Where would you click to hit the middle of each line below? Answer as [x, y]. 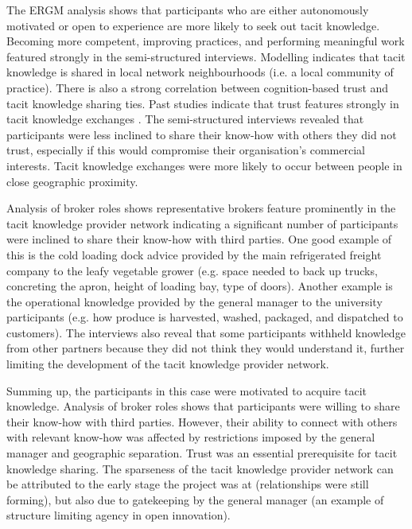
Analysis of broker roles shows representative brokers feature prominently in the [201, 208]
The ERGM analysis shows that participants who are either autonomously [188, 10]
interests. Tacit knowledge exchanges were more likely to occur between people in [204, 165]
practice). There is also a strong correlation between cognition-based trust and [198, 87]
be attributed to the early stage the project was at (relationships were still [188, 484]
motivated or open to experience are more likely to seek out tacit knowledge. [193, 25]
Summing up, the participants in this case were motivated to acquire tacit [187, 390]
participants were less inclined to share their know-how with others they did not [202, 134]
